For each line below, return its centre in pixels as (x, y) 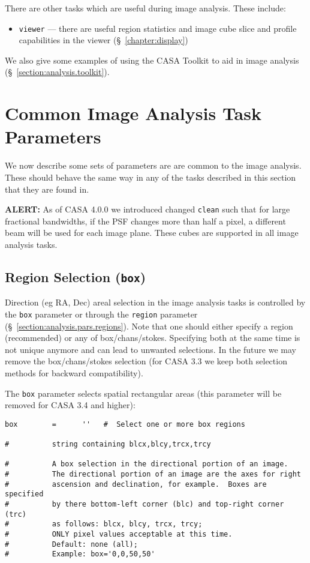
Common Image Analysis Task (133, 113)
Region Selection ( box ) (76, 276)
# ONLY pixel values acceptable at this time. (119, 534)
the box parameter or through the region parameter (101, 314)
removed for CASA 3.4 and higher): (70, 405)
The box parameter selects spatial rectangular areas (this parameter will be (143, 393)
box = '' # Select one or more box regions (125, 424)
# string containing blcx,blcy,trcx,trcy (108, 444)
